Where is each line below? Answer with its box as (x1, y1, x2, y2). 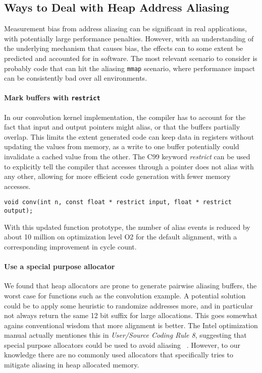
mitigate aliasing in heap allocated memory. (4, 359, 139, 370)
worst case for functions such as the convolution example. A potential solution (4, 290, 246, 300)
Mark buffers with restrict (4, 92, 100, 103)
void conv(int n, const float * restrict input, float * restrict (4, 199, 232, 206)
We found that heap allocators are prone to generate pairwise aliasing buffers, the (4, 280, 257, 291)
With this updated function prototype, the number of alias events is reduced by (4, 221, 250, 232)
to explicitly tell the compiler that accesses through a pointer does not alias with (4, 161, 254, 171)
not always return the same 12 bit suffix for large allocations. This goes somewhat (4, 310, 257, 321)
